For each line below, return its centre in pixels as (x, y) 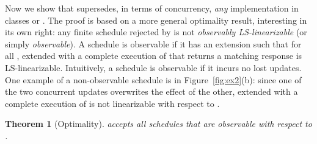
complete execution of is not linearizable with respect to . (112, 103)
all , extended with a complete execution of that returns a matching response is (154, 56)
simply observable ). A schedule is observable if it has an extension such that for (153, 43)
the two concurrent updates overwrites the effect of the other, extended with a (151, 91)
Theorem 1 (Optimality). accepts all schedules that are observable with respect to (158, 124)
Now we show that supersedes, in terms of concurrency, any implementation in (152, 8)
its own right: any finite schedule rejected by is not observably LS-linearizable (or (156, 32)
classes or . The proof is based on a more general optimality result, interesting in (156, 20)
